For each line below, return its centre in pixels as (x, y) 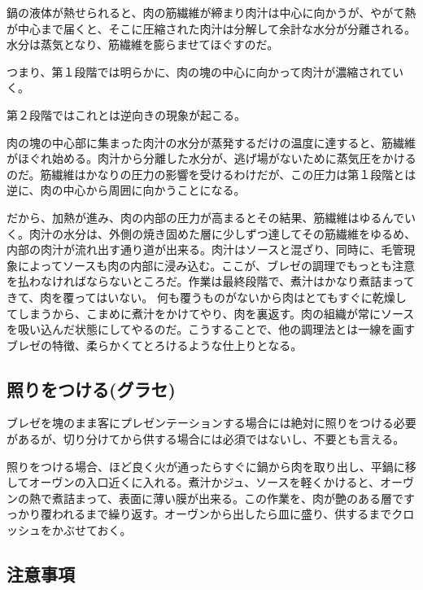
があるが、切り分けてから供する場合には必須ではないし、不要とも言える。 (206, 439)
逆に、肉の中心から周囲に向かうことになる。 (126, 190)
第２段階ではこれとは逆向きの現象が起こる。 (126, 114)
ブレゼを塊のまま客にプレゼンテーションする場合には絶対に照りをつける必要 (211, 423)
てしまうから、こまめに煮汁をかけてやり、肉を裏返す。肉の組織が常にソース (211, 313)
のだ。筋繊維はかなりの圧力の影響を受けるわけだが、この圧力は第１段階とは (211, 174)
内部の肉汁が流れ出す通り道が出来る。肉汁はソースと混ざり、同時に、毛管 (205, 249)
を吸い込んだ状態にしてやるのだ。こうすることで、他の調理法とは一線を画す (211, 329)
